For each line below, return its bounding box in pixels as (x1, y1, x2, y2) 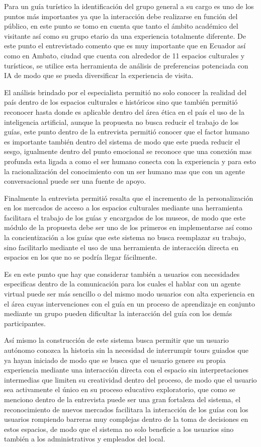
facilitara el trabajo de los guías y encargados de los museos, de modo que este (4, 212, 246, 222)
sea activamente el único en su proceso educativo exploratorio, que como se (4, 384, 235, 395)
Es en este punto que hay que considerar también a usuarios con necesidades (4, 268, 240, 279)
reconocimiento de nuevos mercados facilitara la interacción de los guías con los (4, 404, 248, 414)
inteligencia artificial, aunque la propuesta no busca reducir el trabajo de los (4, 116, 239, 127)
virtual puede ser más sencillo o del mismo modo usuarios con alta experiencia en (4, 288, 255, 299)
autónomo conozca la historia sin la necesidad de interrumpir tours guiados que (4, 345, 248, 355)
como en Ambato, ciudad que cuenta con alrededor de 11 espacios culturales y (4, 50, 245, 60)
